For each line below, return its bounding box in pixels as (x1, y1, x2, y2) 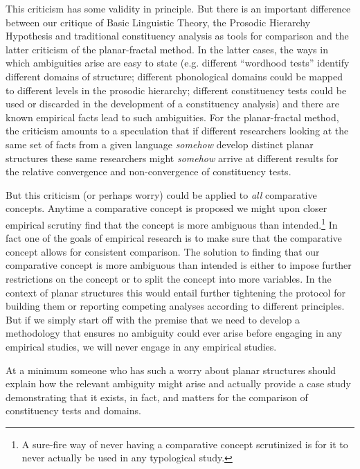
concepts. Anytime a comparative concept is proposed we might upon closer (6, 201, 327, 215)
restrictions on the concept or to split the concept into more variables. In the (6, 271, 332, 285)
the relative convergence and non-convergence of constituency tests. (6, 164, 291, 179)
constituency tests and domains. (6, 403, 141, 418)
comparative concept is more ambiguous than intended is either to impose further (6, 258, 352, 272)
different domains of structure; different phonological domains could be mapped (6, 69, 343, 83)
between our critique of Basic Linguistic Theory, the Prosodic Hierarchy (6, 15, 311, 29)
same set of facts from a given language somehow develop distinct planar (6, 136, 314, 151)
